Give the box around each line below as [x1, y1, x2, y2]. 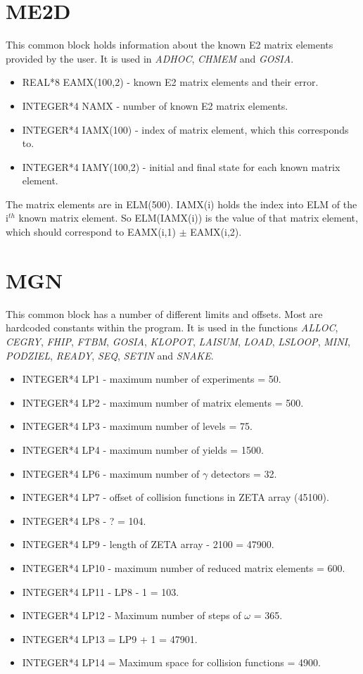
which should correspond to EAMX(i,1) [6, 224, 176, 239]
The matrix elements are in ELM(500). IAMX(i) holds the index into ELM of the [6, 196, 357, 211]
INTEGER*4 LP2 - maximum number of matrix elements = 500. [22, 395, 304, 409]
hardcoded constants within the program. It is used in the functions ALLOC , [6, 320, 338, 335]
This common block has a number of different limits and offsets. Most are [6, 306, 323, 321]
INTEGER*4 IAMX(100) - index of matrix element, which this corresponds [22, 122, 349, 136]
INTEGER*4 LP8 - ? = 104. [22, 513, 146, 528]
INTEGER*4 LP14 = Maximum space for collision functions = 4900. [22, 655, 321, 670]
